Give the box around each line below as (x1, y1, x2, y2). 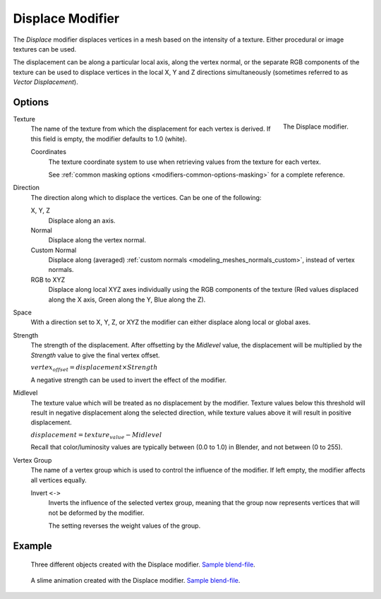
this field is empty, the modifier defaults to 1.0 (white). (30, 134, 187, 143)
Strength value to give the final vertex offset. (30, 350, 160, 360)
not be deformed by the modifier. (48, 509, 145, 517)
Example (13, 540, 52, 552)
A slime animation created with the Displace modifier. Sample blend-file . (30, 576, 241, 584)
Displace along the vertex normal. (48, 236, 147, 244)
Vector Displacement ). (13, 78, 78, 86)
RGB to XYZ (30, 275, 66, 284)
